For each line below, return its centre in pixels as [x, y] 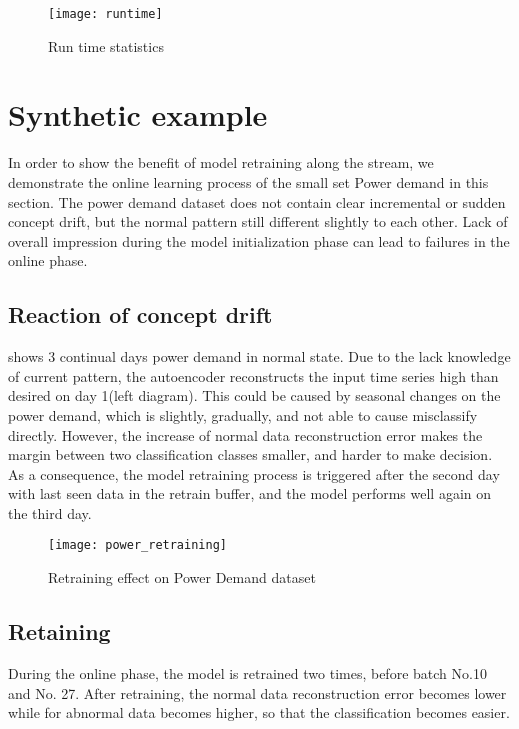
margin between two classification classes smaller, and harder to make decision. [250, 454]
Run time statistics [106, 45]
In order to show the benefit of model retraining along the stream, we [221, 162]
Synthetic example [138, 114]
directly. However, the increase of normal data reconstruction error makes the [245, 434]
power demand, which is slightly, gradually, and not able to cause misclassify [243, 414]
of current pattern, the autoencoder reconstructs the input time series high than [253, 375]
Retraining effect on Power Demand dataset [182, 577]
